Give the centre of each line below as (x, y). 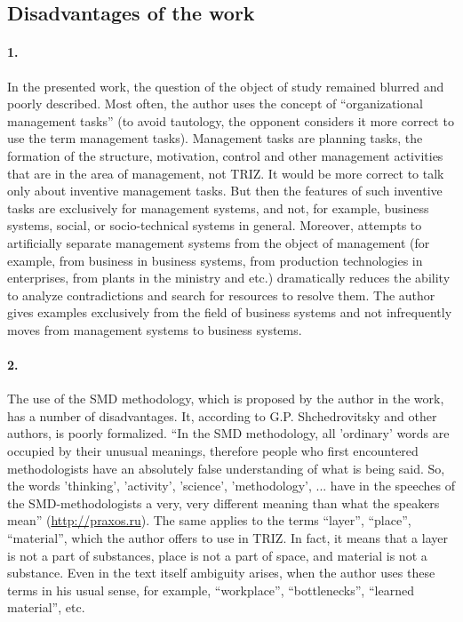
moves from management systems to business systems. (155, 329)
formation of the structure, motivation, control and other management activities (225, 155)
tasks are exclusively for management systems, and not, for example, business (218, 207)
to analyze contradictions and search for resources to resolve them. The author (221, 295)
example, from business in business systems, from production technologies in (215, 260)
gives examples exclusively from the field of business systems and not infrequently (230, 312)
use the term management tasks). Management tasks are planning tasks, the (215, 138)
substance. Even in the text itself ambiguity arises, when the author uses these (221, 573)
